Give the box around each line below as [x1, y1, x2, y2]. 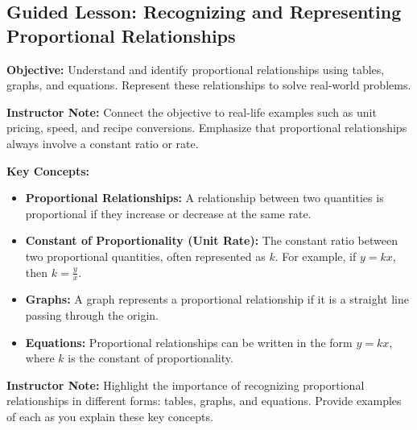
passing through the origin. [25, 306, 159, 323]
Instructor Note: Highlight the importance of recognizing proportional [6, 376, 365, 393]
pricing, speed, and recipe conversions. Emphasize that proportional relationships [6, 119, 407, 136]
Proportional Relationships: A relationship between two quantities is [25, 189, 384, 206]
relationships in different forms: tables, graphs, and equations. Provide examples [6, 392, 402, 409]
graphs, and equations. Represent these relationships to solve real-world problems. [6, 76, 411, 93]
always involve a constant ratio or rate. [6, 134, 199, 151]
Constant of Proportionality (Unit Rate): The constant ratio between [25, 232, 398, 249]
